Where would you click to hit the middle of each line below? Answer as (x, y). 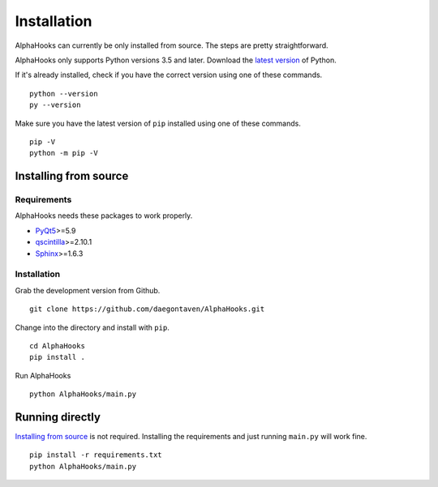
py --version (55, 105)
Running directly (58, 417)
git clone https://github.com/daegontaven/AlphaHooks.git (147, 309)
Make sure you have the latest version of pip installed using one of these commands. (158, 123)
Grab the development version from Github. (88, 290)
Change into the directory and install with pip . (92, 327)
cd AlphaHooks (57, 346)
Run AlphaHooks (43, 375)
